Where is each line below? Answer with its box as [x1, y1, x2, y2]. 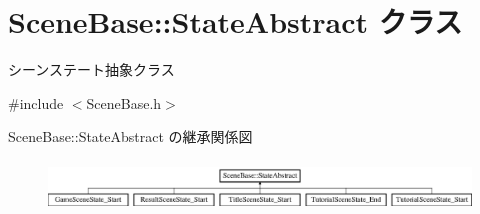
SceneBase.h [86, 92, 162, 113]
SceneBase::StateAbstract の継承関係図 [8, 126, 253, 147]
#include [8, 92, 64, 113]
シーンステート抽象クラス [8, 59, 175, 80]
